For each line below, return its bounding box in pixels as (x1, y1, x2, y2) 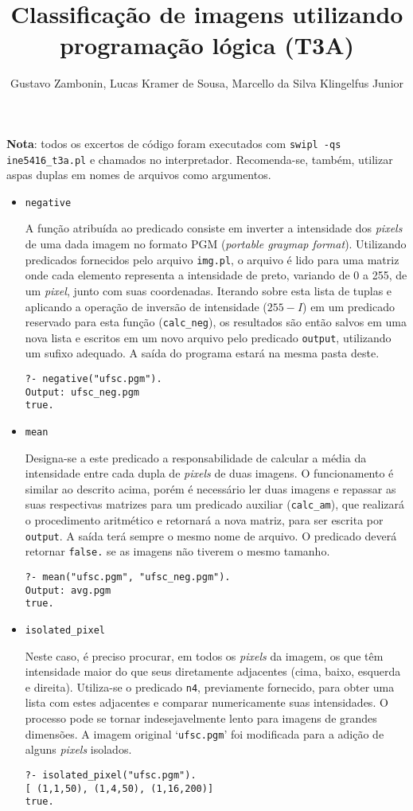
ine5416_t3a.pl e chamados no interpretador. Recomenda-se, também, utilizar (6, 150, 393, 167)
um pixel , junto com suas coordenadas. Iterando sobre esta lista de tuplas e (25, 282, 392, 298)
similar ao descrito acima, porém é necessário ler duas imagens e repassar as (25, 480, 396, 497)
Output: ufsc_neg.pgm (25, 386, 139, 398)
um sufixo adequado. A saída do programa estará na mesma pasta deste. (25, 345, 380, 361)
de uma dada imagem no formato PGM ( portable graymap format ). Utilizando (25, 236, 407, 252)
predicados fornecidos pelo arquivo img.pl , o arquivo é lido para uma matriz (25, 251, 399, 267)
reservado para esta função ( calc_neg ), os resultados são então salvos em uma (25, 314, 407, 330)
